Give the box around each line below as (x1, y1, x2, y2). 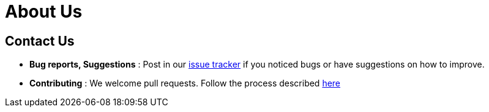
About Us (5, 1, 83, 22)
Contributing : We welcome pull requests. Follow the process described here (29, 78, 341, 89)
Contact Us (5, 33, 75, 49)
